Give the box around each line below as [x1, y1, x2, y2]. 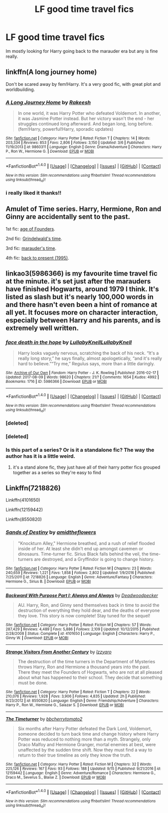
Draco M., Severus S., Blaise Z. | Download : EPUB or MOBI [5, 775, 106, 780]
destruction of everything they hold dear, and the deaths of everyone [17, 607, 160, 613]
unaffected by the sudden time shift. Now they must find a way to [17, 747, 153, 753]
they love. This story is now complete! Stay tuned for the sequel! [17, 612, 151, 618]
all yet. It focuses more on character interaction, [5, 308, 159, 317]
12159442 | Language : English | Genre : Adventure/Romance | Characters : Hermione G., [5, 770, 156, 776]
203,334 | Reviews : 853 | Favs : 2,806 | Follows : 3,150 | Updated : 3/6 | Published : [5, 140, 145, 145]
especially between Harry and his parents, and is [5, 316, 161, 325]
